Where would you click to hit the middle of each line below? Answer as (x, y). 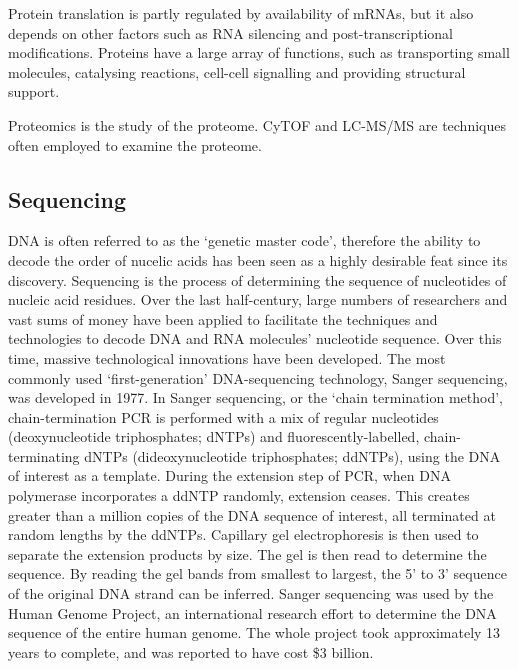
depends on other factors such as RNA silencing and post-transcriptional (231, 32)
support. (34, 91)
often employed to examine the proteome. (135, 144)
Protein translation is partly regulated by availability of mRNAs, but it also (241, 13)
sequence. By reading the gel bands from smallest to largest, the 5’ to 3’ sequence (257, 573)
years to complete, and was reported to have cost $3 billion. (191, 651)
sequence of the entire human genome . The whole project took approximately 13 (254, 632)
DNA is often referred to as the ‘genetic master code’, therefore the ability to (244, 240)
